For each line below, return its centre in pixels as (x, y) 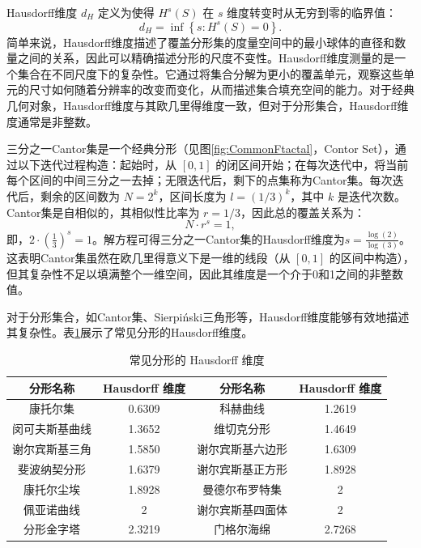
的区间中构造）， (372, 258)
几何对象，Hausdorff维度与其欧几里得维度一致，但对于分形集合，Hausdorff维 (208, 105)
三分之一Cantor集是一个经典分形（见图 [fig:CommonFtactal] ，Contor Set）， (201, 149)
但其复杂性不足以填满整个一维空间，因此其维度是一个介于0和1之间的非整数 (205, 273)
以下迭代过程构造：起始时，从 (97, 164)
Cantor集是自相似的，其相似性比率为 (103, 212)
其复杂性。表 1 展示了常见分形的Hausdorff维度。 (130, 332)
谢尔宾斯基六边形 (242, 449)
